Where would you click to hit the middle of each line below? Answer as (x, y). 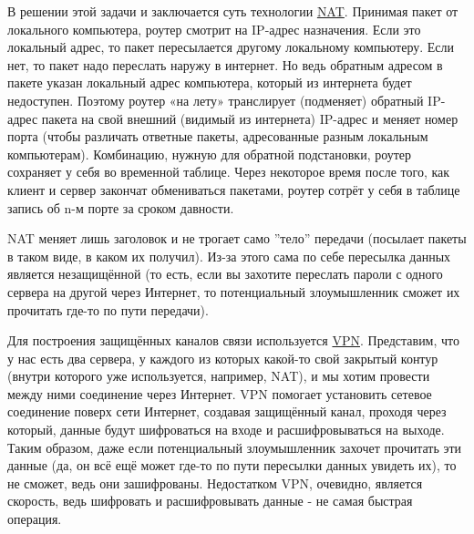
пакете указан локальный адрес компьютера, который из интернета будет (210, 82)
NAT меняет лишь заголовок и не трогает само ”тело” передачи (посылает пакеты (237, 238)
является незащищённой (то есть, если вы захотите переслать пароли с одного (225, 274)
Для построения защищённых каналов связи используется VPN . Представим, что (234, 340)
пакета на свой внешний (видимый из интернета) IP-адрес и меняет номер (250, 118)
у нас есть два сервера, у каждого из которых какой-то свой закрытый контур (223, 358)
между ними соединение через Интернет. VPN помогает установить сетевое (220, 393)
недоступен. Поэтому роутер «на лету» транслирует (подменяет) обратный (216, 100)
